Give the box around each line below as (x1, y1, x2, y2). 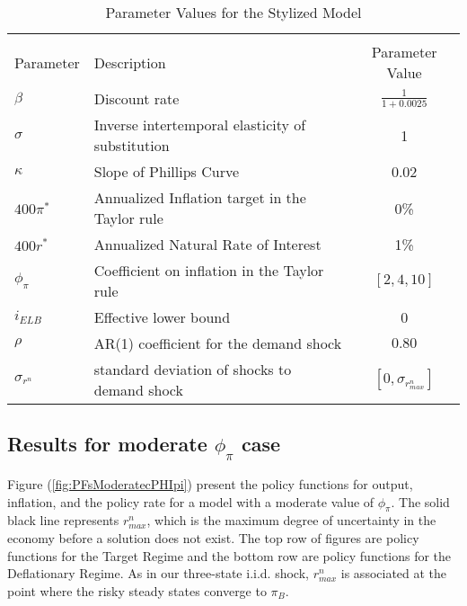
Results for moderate (7, 430, 207, 458)
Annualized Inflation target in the (93, 187, 306, 208)
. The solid (391, 492, 450, 511)
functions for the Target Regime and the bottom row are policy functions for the (7, 546, 452, 565)
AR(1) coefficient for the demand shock (93, 333, 342, 353)
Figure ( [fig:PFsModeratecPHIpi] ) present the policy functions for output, (7, 475, 413, 493)
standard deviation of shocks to (93, 359, 292, 379)
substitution (93, 135, 170, 156)
